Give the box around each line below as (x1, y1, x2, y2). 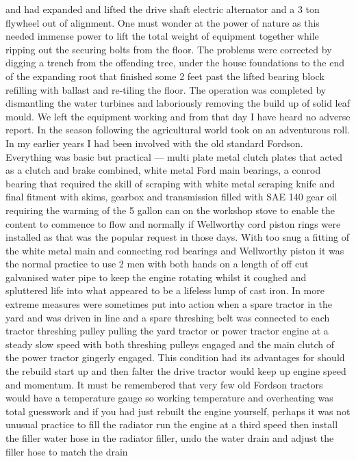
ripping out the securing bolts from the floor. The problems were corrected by (5, 42, 332, 56)
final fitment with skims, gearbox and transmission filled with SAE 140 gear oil (5, 189, 338, 204)
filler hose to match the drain (5, 444, 128, 458)
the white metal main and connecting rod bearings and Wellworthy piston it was (5, 243, 344, 257)
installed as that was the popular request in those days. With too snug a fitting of (5, 230, 349, 244)
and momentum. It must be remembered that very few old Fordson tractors (5, 377, 323, 391)
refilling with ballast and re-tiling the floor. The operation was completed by (5, 82, 327, 96)
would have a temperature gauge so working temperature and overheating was (5, 391, 333, 405)
